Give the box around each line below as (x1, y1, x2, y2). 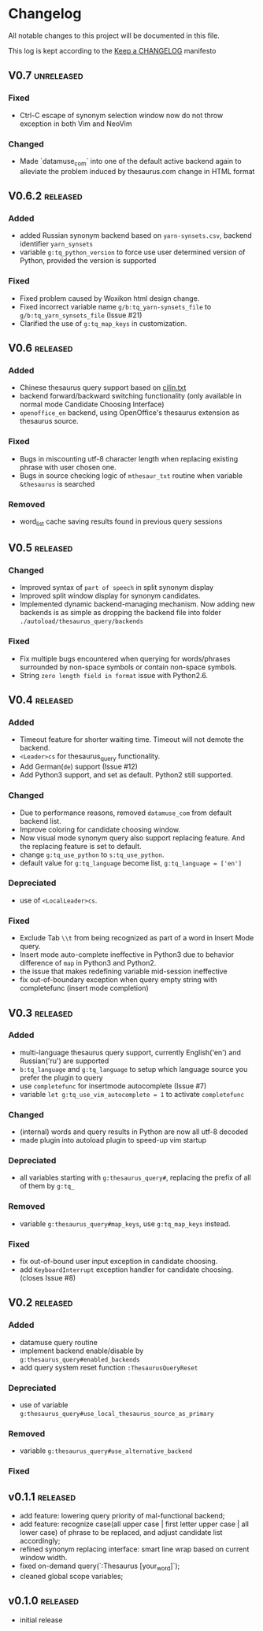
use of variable (19, 1400, 69, 1410)
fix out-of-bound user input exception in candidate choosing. (19, 1257, 218, 1266)
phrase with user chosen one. (19, 462, 117, 472)
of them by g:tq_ (19, 1181, 75, 1191)
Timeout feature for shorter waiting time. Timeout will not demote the (19, 735, 244, 744)
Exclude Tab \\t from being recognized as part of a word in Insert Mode (19, 933, 254, 943)
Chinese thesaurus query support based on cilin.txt (19, 383, 187, 392)
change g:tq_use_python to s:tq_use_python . (19, 850, 165, 859)
